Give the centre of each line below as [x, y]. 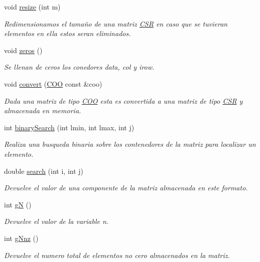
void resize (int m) [32, 7]
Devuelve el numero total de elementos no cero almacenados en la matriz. [117, 255]
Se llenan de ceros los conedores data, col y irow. [79, 67]
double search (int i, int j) [44, 171]
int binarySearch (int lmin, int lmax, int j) [69, 127]
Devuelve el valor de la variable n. [56, 221]
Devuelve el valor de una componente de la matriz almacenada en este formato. [126, 188]
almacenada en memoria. [43, 110]
